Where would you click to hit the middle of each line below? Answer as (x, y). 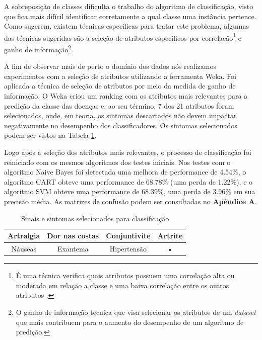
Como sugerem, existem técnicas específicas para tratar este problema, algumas (126, 26)
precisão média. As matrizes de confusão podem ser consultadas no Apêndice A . (130, 201)
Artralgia (24, 236)
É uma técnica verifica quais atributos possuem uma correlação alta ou (125, 275)
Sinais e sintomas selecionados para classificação (95, 218)
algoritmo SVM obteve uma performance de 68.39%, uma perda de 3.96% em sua (130, 191)
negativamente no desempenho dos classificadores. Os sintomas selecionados (121, 125)
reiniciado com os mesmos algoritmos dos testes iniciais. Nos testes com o (117, 162)
